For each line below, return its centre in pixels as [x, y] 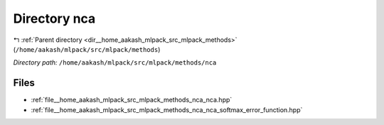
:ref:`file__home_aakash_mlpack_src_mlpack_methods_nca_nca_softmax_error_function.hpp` [167, 109]
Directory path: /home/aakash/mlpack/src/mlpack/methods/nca [115, 62]
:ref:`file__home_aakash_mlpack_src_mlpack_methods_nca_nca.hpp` [132, 100]
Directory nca [54, 18]
